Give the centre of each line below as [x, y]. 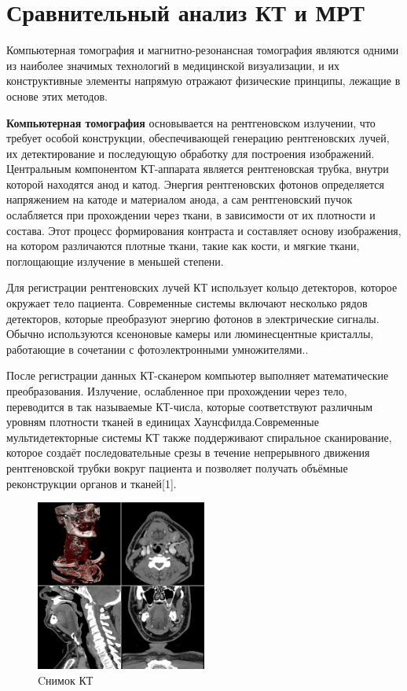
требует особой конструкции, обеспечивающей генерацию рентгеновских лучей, [198, 138]
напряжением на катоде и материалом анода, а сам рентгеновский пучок [180, 199]
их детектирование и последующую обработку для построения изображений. [191, 153]
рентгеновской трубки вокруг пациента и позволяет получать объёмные [177, 467]
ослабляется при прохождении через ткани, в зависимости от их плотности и [191, 215]
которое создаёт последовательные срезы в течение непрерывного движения [188, 452]
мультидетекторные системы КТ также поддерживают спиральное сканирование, [199, 437]
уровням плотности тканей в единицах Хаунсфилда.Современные [163, 422]
